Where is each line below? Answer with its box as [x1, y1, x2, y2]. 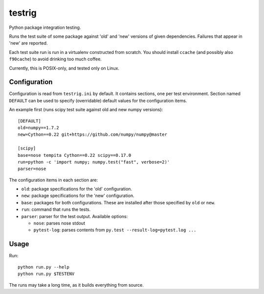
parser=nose [18, 166, 46, 171]
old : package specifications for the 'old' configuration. [21, 186, 132, 192]
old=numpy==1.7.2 [18, 125, 59, 130]
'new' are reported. [9, 40, 48, 46]
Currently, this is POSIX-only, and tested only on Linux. [9, 65, 120, 71]
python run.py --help [18, 264, 69, 269]
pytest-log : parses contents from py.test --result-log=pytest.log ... [33, 227, 197, 233]
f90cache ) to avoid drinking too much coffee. [9, 56, 102, 62]
